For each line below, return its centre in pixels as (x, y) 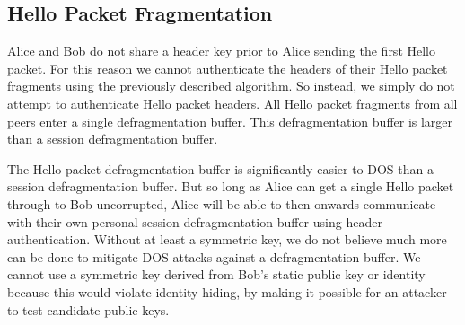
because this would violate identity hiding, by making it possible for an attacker (227, 291)
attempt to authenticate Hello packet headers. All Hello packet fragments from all (232, 103)
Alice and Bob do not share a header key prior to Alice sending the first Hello (221, 51)
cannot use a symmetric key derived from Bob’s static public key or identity (216, 274)
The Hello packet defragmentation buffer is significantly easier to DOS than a (220, 168)
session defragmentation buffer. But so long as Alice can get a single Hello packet (231, 186)
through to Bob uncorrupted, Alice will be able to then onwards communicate (222, 203)
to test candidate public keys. (88, 309)
